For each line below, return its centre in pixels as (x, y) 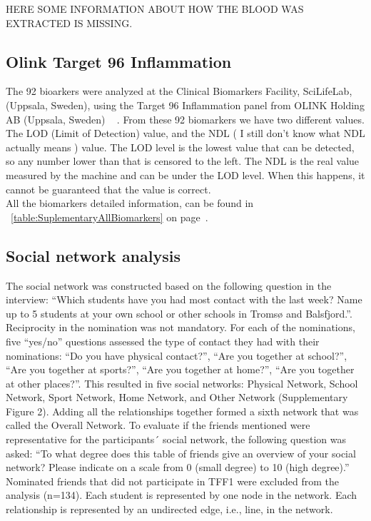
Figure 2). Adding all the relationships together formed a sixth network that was (182, 411)
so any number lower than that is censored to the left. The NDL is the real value (183, 161)
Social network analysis (93, 255)
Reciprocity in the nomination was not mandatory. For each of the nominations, (181, 327)
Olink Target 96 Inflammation (119, 61)
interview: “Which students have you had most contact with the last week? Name (184, 299)
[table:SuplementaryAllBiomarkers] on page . (110, 217)
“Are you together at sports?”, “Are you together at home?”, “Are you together (180, 369)
